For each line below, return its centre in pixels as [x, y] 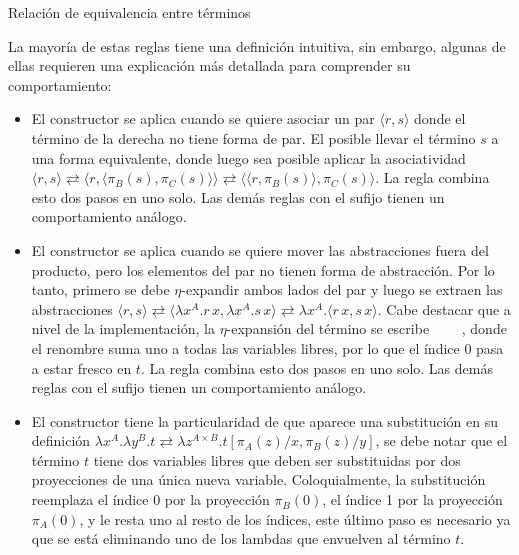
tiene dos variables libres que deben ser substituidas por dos [277, 459]
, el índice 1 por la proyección [412, 499]
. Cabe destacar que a [444, 308]
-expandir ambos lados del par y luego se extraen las [342, 289]
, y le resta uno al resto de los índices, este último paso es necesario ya [295, 518]
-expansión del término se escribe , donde [366, 328]
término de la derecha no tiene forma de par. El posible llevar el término [253, 137]
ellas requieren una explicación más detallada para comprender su [209, 65]
